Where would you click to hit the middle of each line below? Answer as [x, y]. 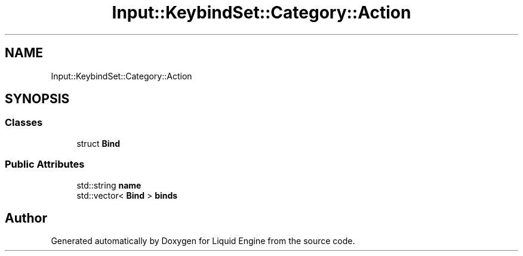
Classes [24, 123]
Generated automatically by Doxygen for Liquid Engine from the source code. [203, 241]
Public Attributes [45, 164]
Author [26, 218]
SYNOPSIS [37, 99]
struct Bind [99, 143]
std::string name [109, 185]
